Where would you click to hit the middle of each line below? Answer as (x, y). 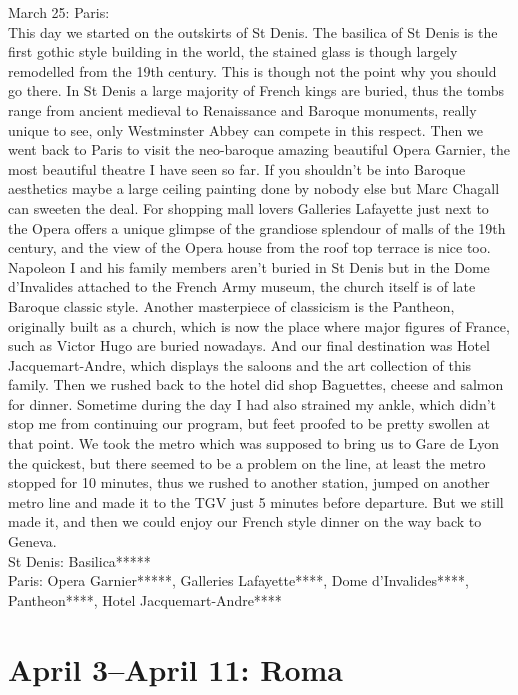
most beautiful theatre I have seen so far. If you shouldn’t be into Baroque (237, 168)
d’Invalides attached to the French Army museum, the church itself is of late (242, 286)
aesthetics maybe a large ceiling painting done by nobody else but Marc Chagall (254, 188)
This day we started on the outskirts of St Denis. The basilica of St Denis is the (253, 31)
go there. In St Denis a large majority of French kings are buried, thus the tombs (256, 90)
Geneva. (32, 541)
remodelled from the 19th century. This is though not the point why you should (252, 70)
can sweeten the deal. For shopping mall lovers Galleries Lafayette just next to (248, 207)
